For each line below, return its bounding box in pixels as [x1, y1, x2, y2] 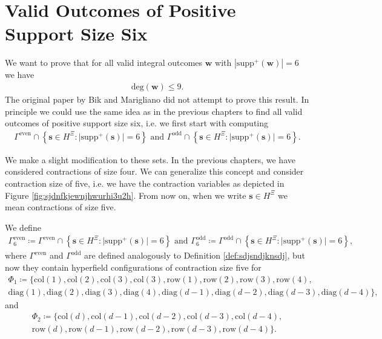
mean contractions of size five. [5, 201, 116, 213]
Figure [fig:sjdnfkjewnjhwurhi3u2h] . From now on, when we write [5, 189, 246, 201]
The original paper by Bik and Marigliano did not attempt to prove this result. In [5, 92, 309, 105]
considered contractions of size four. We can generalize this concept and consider [5, 165, 304, 178]
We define [5, 221, 41, 233]
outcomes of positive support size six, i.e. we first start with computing [5, 117, 269, 129]
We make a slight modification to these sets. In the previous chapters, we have [5, 153, 295, 166]
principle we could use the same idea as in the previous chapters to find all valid [5, 105, 303, 117]
